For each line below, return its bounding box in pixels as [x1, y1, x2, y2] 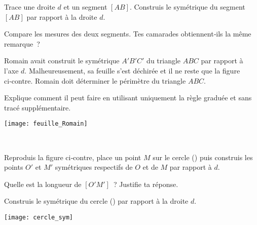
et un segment [63, 2, 107, 12]
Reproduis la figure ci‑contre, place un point [4, 152, 141, 162]
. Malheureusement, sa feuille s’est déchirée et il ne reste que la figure [24, 65, 240, 76]
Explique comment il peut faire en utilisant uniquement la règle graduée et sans [4, 92, 252, 103]
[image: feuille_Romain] [4, 120, 88, 128]
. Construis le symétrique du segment [129, 2, 245, 12]
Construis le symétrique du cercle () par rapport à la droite [4, 196, 189, 206]
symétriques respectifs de [55, 162, 133, 172]
